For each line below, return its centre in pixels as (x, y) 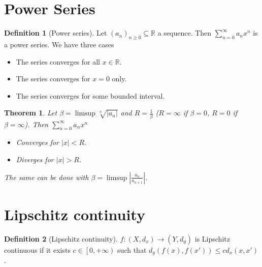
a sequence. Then (185, 33)
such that (132, 249)
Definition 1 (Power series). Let (56, 33)
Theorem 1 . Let (31, 113)
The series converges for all (58, 61)
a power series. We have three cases (59, 44)
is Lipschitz (212, 238)
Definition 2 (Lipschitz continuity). (61, 238)
